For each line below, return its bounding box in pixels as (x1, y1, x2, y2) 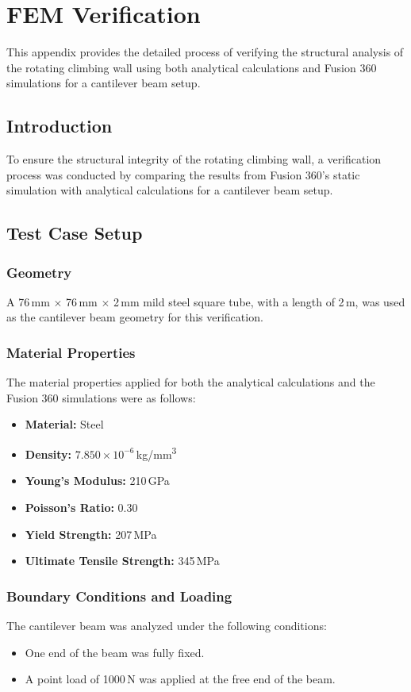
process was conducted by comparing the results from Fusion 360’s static (6, 166, 360, 183)
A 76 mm (6, 293, 50, 309)
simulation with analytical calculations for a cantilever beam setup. (6, 182, 333, 198)
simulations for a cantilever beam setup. (6, 75, 201, 91)
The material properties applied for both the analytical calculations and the (6, 374, 375, 390)
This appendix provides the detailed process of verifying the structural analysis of (6, 44, 404, 60)
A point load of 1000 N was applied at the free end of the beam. (25, 671, 336, 687)
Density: (25, 445, 72, 462)
